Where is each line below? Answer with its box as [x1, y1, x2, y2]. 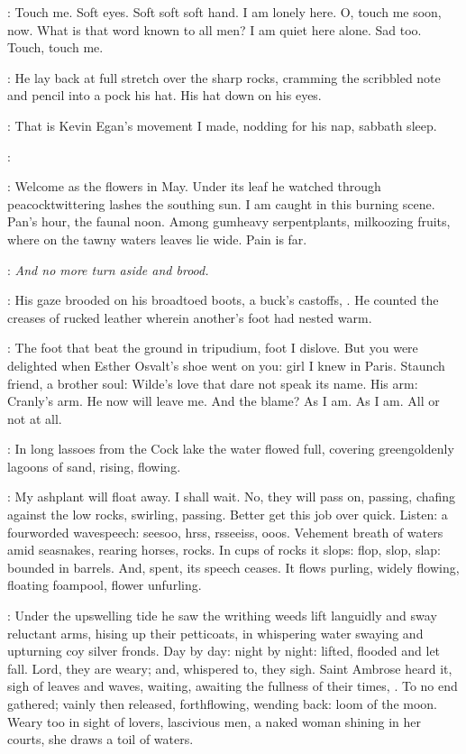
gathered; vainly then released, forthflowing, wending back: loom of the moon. [7, 694, 438, 713]
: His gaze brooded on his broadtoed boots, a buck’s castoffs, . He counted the [7, 290, 439, 309]
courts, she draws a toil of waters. [7, 730, 194, 749]
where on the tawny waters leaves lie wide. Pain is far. [7, 229, 307, 248]
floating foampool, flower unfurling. [7, 575, 202, 594]
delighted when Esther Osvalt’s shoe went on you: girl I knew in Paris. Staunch [7, 355, 445, 374]
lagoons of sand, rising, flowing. [7, 456, 181, 475]
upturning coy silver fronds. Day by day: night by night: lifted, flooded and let [7, 641, 441, 660]
